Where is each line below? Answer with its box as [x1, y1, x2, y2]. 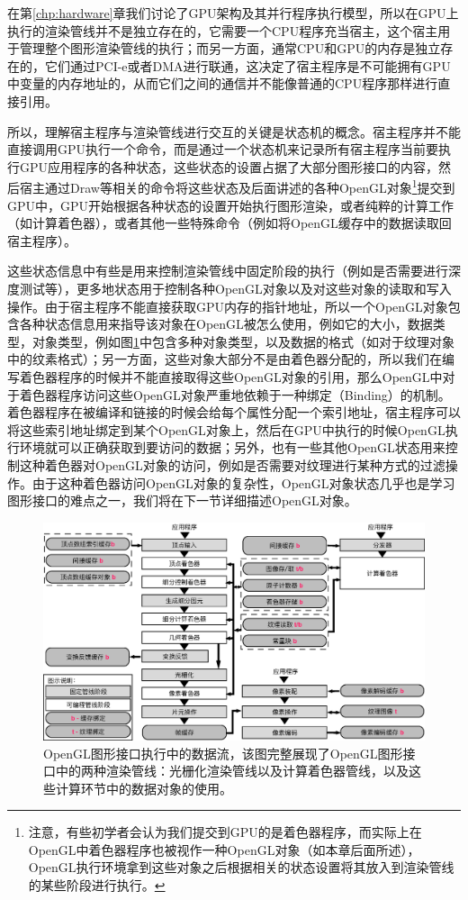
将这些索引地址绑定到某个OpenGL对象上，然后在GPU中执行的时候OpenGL [7, 420, 445, 439]
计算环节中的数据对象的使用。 [55, 778, 232, 797]
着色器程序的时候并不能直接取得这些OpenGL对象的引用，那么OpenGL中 [19, 367, 443, 386]
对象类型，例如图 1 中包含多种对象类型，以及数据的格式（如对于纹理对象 [31, 332, 454, 350]
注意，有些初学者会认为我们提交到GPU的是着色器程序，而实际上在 [28, 823, 422, 841]
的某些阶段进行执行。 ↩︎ [28, 876, 166, 895]
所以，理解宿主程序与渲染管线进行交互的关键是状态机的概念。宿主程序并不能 [7, 122, 461, 141]
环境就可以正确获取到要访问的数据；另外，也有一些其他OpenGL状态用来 [19, 438, 445, 457]
